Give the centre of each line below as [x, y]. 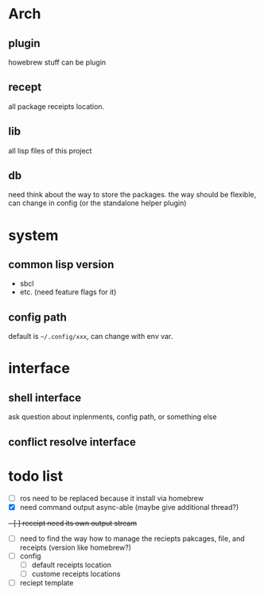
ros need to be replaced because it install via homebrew [112, 498]
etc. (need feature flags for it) [68, 292]
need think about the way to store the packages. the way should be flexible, [132, 195]
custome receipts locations [76, 574]
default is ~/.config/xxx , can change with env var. [91, 336]
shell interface [45, 397]
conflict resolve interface [72, 442]
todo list [36, 476]
